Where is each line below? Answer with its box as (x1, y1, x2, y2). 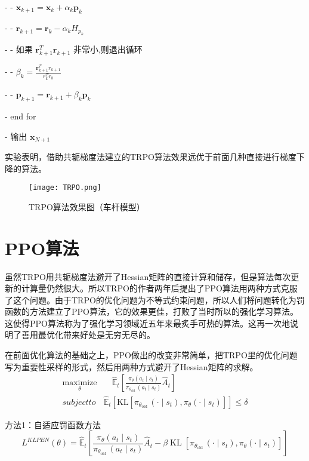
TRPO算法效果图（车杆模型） (29, 200, 145, 213)
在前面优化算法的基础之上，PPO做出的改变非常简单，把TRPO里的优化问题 (5, 349, 298, 361)
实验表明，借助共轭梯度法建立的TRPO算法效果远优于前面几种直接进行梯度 (5, 150, 296, 162)
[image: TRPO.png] (29, 183, 101, 192)
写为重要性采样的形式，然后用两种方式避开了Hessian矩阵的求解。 (5, 360, 258, 373)
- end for (5, 109, 36, 122)
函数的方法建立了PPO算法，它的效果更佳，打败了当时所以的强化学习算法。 (5, 305, 298, 318)
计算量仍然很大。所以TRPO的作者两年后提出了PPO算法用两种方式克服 (21, 282, 298, 294)
